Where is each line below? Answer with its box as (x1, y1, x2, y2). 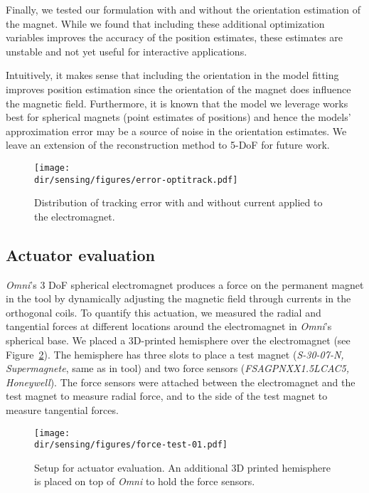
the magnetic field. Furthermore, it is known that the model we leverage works (6, 95, 348, 110)
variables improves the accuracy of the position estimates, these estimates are (6, 30, 343, 45)
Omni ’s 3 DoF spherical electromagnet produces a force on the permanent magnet (6, 277, 364, 292)
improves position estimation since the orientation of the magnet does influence (6, 81, 351, 96)
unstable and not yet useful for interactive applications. (6, 43, 247, 58)
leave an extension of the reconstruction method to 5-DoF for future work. (6, 137, 330, 152)
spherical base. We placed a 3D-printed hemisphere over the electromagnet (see (6, 333, 351, 348)
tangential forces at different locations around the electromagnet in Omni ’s (6, 319, 332, 334)
